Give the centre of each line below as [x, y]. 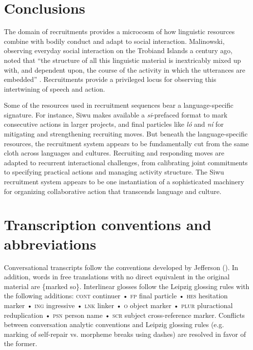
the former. [21, 343]
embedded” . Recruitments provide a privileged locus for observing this [110, 79]
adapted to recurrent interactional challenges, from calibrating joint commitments [126, 162]
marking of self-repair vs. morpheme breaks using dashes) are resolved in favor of [125, 334]
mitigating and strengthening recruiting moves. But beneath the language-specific [126, 134]
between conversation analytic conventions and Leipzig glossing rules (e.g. [114, 324]
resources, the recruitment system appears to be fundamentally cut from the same [126, 143]
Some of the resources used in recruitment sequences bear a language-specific [119, 105]
